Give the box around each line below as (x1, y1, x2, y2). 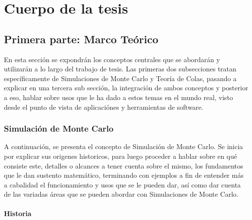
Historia (4, 208, 32, 218)
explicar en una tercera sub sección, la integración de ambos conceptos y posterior (4, 83, 249, 93)
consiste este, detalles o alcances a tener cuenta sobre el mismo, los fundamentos (4, 160, 243, 170)
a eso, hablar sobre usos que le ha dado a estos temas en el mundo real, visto (4, 92, 233, 102)
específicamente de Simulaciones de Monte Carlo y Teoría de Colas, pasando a (4, 73, 237, 83)
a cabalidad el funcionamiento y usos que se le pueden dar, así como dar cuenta (4, 179, 241, 189)
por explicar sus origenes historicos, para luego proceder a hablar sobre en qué (4, 151, 237, 161)
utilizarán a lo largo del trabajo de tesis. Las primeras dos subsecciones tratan (4, 64, 236, 74)
